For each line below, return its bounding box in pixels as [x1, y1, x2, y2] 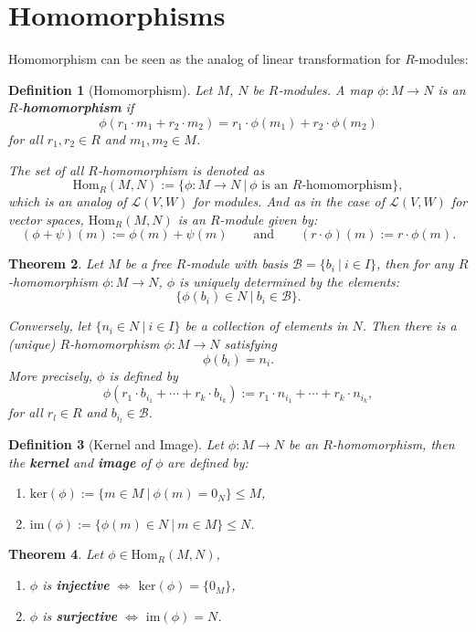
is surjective [42, 606, 118, 625]
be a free [124, 254, 172, 273]
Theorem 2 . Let [8, 254, 104, 273]
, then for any [376, 254, 454, 273]
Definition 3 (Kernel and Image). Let [8, 435, 224, 454]
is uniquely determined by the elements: [179, 271, 400, 290]
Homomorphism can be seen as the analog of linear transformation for [8, 49, 401, 68]
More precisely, [8, 365, 93, 384]
